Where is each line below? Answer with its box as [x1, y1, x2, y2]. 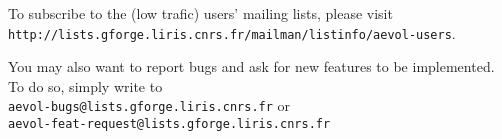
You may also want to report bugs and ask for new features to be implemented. [8, 56, 495, 77]
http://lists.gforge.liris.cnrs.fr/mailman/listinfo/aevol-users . [8, 22, 456, 43]
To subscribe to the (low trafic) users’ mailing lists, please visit [8, 3, 393, 23]
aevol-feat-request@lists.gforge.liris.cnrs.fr [8, 117, 331, 132]
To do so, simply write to [8, 75, 163, 96]
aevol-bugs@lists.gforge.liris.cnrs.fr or [8, 95, 291, 116]
